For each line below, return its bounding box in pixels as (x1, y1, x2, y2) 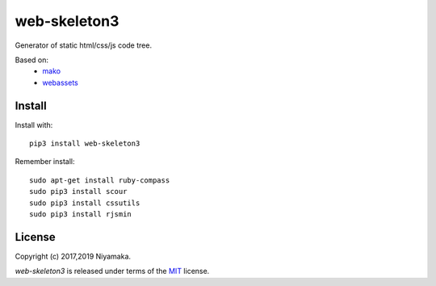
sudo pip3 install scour (29, 187, 128, 196)
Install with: (15, 120, 53, 129)
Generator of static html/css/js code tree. (15, 40, 153, 50)
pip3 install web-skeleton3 (29, 139, 140, 149)
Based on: (15, 55, 48, 65)
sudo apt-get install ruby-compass (29, 175, 170, 185)
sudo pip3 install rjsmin (29, 209, 132, 218)
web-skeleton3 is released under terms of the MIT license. (15, 267, 210, 276)
